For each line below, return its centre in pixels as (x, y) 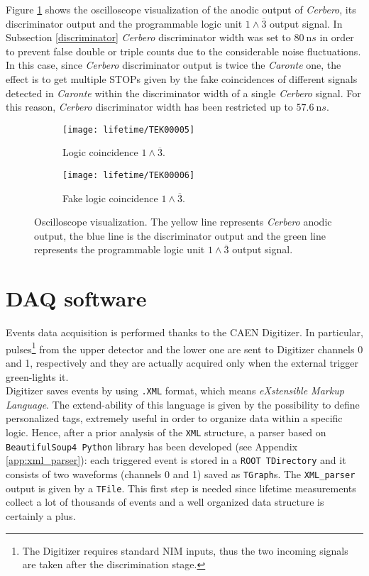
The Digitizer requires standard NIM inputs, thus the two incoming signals (185, 550)
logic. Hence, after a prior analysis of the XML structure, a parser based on (166, 432)
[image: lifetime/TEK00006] (129, 175)
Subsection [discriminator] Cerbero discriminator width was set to (148, 37)
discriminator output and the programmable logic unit (124, 23)
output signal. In (306, 23)
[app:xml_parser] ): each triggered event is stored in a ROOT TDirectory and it (176, 460)
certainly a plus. (41, 515)
